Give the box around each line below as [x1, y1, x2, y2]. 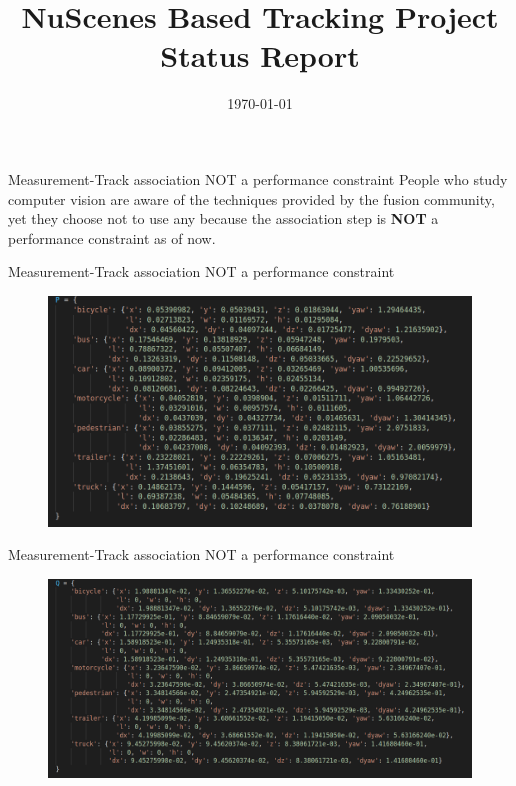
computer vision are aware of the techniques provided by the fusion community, [8, 188, 495, 209]
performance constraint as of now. [8, 227, 216, 248]
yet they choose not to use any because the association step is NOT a [8, 208, 439, 229]
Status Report [160, 35, 360, 76]
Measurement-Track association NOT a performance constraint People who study [8, 168, 508, 189]
